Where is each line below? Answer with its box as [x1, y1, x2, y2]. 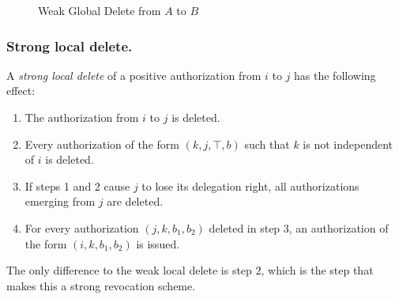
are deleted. [107, 193, 164, 210]
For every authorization [24, 219, 139, 236]
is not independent [303, 135, 393, 152]
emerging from [24, 193, 96, 210]
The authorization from [24, 109, 139, 125]
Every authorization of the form [24, 135, 179, 152]
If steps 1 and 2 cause [24, 177, 130, 194]
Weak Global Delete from [38, 2, 161, 18]
